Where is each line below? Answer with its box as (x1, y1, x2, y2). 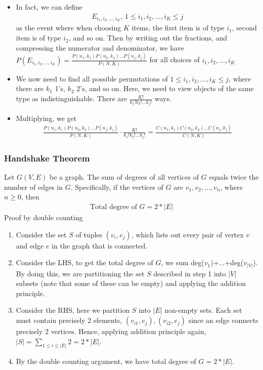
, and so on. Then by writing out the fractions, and (68, 32, 228, 43)
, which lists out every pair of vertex (131, 229, 244, 239)
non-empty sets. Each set (164, 305, 242, 315)
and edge (16, 240, 44, 251)
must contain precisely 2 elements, (16, 315, 122, 325)
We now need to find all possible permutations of (16, 73, 168, 84)
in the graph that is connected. (52, 240, 148, 251)
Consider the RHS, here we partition (16, 305, 130, 315)
